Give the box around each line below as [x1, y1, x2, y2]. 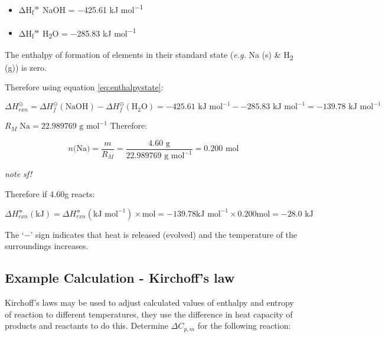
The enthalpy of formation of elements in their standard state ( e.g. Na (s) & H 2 [5, 48, 293, 62]
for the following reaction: [197, 319, 291, 332]
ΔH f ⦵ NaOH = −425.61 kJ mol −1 [18, 2, 143, 17]
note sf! [5, 168, 32, 180]
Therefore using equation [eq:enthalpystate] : [5, 81, 164, 93]
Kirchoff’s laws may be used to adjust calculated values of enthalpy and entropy [5, 296, 294, 308]
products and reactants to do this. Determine [5, 319, 169, 332]
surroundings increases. [5, 240, 89, 252]
